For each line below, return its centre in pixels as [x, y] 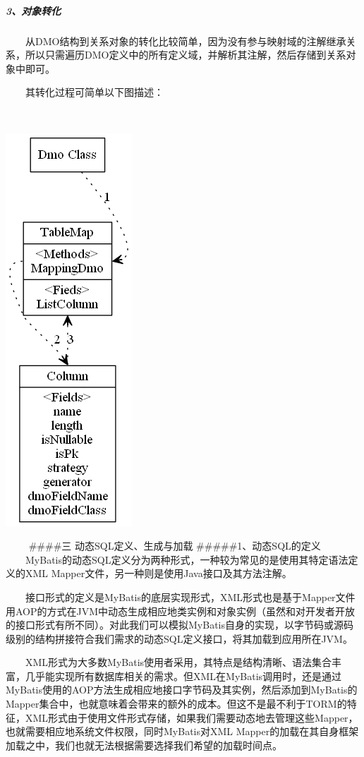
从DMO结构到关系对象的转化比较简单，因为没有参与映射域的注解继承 [186, 41]
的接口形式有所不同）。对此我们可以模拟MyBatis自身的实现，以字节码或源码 [180, 625]
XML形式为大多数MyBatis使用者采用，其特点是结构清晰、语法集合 [178, 662]
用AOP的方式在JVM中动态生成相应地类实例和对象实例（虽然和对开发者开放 [181, 611]
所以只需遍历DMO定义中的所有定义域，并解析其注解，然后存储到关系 [186, 55]
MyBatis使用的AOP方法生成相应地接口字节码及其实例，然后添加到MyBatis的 [182, 690]
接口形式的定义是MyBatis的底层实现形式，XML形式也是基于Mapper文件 [190, 596]
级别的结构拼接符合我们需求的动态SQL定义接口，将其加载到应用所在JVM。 [179, 638]
